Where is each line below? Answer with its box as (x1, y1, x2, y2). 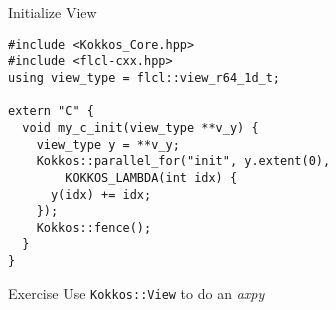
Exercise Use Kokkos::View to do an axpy (8, 282, 265, 303)
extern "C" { (8, 104, 94, 119)
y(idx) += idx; (50, 187, 152, 202)
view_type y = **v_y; (36, 137, 180, 152)
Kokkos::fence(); (36, 220, 152, 235)
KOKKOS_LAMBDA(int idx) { (65, 170, 238, 185)
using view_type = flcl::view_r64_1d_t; (8, 70, 281, 85)
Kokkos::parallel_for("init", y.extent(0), (36, 154, 331, 169)
